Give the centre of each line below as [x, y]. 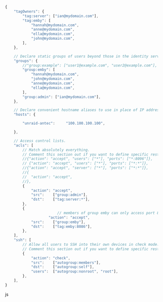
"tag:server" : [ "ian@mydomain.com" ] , [60, 16]
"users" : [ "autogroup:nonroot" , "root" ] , [74, 271]
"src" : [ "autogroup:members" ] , [66, 262]
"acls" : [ [24, 145]
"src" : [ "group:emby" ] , [58, 222]
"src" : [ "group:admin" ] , [59, 195]
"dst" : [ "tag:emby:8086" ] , [61, 226]
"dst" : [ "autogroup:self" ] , [63, 267]
